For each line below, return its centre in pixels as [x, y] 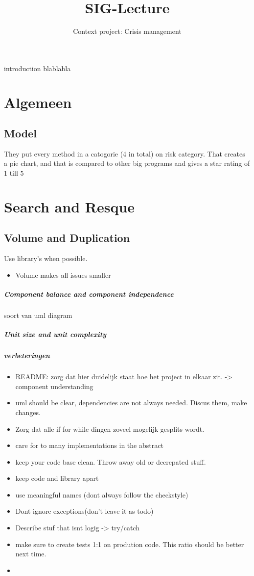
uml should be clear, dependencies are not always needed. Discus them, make [131, 403]
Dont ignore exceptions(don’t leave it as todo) [84, 511]
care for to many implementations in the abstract [89, 445]
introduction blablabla [37, 68]
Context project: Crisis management [127, 31]
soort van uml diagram [38, 315]
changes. [28, 412]
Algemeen [38, 102]
